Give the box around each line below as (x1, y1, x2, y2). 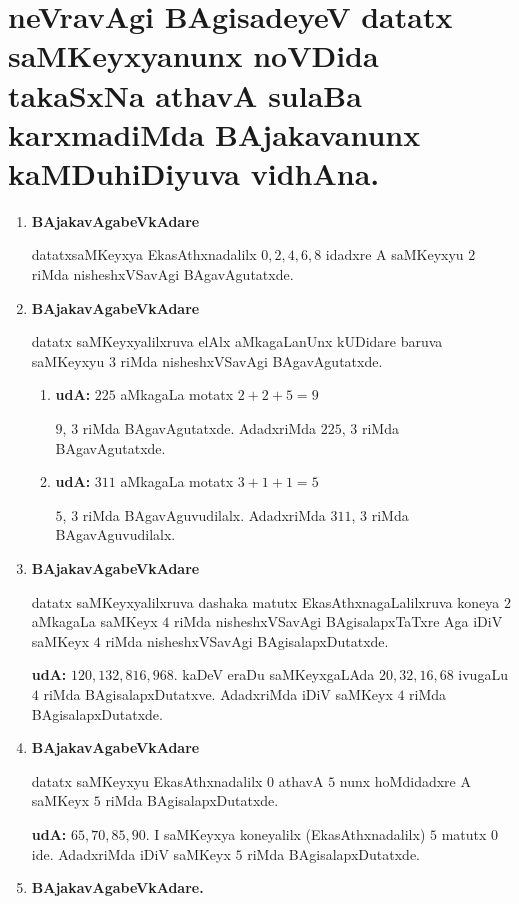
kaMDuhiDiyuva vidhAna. (8, 152, 380, 193)
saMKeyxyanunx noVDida (8, 35, 379, 76)
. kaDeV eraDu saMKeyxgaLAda (173, 664, 375, 685)
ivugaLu (458, 664, 508, 685)
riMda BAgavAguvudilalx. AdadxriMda (82, 504, 326, 525)
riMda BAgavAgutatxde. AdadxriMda (82, 418, 317, 439)
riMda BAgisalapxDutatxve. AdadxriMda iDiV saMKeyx (43, 683, 393, 704)
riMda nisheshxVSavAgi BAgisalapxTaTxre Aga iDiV (174, 611, 503, 632)
